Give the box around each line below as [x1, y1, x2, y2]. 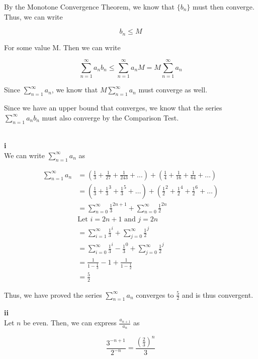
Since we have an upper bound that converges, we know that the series [4, 102, 222, 113]
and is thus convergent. [182, 289, 253, 300]
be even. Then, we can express [23, 317, 117, 328]
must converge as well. [138, 84, 208, 95]
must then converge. [192, 2, 254, 12]
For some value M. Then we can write [4, 42, 121, 52]
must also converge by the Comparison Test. [42, 112, 179, 123]
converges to [136, 289, 174, 300]
